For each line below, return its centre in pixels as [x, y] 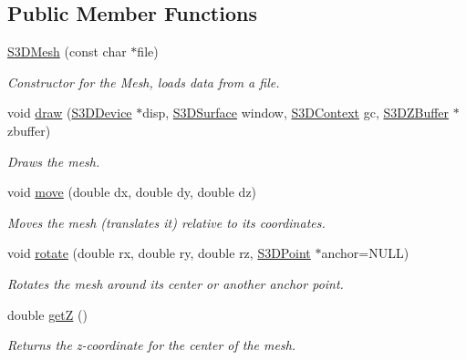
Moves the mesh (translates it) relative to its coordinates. [166, 222]
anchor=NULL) [365, 253]
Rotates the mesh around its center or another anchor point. [176, 283]
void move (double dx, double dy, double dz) [132, 192]
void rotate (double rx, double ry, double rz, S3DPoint [159, 253]
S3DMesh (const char [67, 51]
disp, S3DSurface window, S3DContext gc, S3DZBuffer [296, 113]
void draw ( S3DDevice [70, 113]
